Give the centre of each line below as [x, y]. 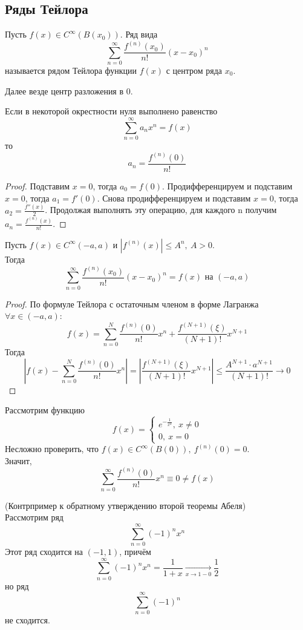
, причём [135, 552]
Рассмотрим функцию [45, 410]
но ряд [17, 586]
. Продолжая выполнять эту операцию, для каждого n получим [161, 210]
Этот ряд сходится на [44, 552]
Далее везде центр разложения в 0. [69, 90]
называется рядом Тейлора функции [71, 71]
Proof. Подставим [37, 186]
